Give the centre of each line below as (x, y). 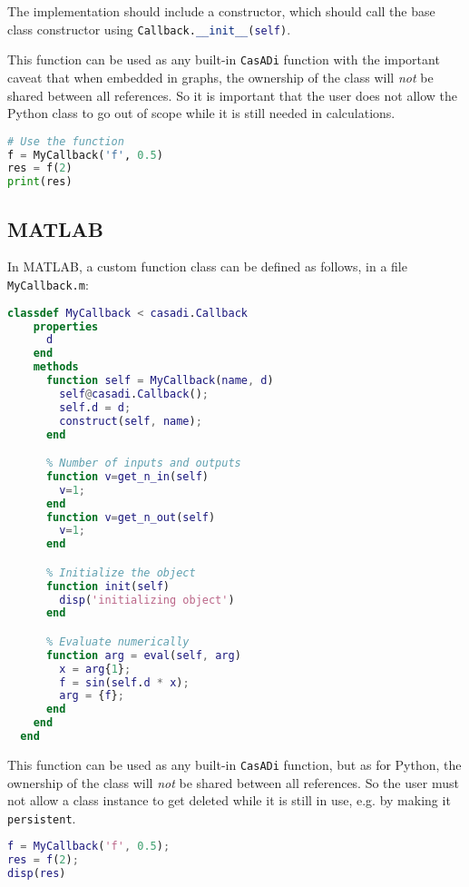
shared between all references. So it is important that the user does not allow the (232, 95)
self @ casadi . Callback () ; (134, 394)
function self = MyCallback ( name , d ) (160, 381)
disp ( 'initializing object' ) (147, 600)
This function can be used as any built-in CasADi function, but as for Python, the (234, 764)
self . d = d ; (95, 407)
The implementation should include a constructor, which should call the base (221, 11)
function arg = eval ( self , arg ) (143, 655)
